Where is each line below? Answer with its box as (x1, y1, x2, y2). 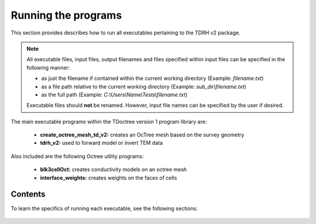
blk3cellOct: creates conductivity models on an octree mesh (40, 166, 187, 173)
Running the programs (11, 9, 122, 22)
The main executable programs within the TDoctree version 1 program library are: (11, 118, 207, 125)
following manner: (26, 64, 70, 71)
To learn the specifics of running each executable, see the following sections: (11, 205, 198, 212)
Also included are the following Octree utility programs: (11, 152, 144, 160)
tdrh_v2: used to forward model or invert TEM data (40, 139, 163, 146)
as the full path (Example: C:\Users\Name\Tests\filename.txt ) (41, 91, 188, 98)
